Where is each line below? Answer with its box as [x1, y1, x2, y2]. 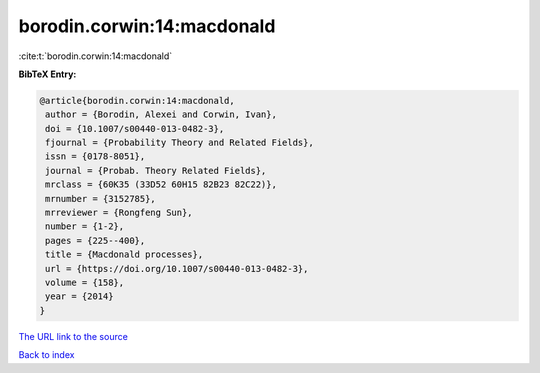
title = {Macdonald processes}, [45, 249, 204, 260]
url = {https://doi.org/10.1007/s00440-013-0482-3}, [45, 263, 309, 274]
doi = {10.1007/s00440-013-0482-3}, [45, 123, 225, 134]
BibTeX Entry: [18, 68, 77, 80]
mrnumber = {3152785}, [45, 193, 157, 204]
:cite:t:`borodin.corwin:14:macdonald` [18, 50, 173, 62]
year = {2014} [45, 291, 114, 302]
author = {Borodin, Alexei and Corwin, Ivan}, [45, 109, 277, 120]
